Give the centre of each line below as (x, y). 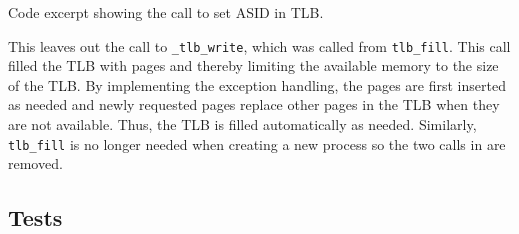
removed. (35, 163)
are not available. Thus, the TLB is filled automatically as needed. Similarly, (242, 124)
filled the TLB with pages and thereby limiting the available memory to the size (253, 65)
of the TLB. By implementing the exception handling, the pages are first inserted (257, 84)
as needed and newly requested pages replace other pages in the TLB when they (254, 104)
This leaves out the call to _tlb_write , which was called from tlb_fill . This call (259, 45)
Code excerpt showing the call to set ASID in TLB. (166, 12)
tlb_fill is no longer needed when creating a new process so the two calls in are (257, 143)
